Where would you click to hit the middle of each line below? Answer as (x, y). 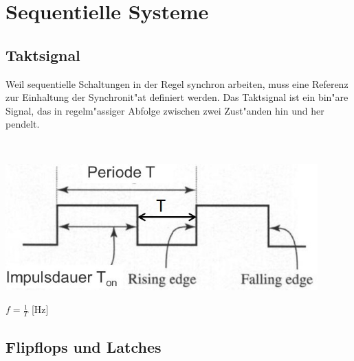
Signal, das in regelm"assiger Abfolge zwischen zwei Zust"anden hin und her (165, 110)
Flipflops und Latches (84, 346)
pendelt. (23, 124)
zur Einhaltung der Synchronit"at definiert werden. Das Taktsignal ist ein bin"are (177, 97)
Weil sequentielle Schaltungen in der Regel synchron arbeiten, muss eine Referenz (177, 83)
